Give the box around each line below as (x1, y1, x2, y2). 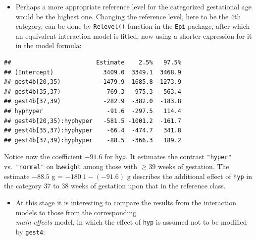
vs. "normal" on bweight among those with (4, 161, 137, 172)
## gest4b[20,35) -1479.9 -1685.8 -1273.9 (4, 78, 181, 86)
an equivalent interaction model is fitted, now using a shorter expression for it (15, 30, 252, 41)
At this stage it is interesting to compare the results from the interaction (15, 197, 236, 207)
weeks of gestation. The (157, 161, 229, 172)
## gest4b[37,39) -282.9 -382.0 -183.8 (4, 98, 181, 105)
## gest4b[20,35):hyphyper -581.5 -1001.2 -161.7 (4, 117, 181, 124)
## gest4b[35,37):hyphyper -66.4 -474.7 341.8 (4, 127, 181, 134)
